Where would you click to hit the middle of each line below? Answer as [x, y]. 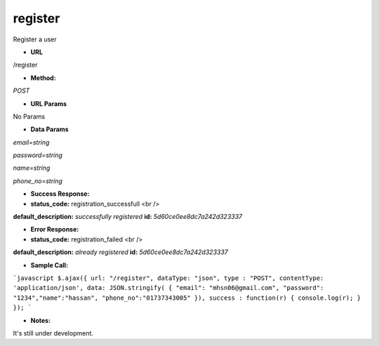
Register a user [35, 39]
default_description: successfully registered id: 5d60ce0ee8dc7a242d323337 [128, 217]
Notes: [41, 320]
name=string [32, 168]
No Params [29, 117]
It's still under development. [53, 333]
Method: [43, 78]
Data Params [50, 129]
